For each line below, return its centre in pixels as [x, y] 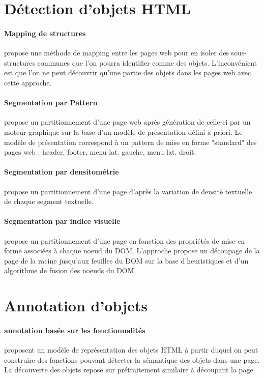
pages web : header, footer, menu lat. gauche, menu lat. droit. [100, 152]
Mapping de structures [45, 33]
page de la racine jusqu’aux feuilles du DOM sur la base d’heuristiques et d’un [126, 260]
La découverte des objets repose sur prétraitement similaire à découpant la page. [130, 370]
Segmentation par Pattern [51, 103]
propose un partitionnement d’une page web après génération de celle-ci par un [127, 122]
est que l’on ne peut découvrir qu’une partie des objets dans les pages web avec [128, 72]
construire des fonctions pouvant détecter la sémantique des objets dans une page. [132, 359]
